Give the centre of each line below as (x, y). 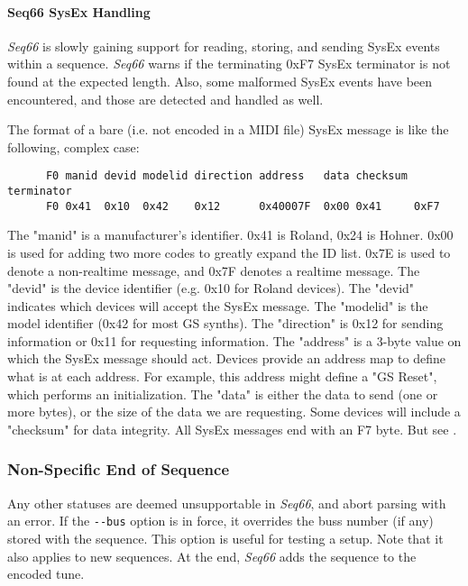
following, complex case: (73, 146)
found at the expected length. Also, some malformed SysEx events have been (220, 81)
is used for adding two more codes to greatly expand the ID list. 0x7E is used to (229, 252)
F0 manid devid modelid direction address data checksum (226, 176)
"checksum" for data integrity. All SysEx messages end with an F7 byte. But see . (232, 429)
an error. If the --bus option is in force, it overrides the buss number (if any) (220, 521)
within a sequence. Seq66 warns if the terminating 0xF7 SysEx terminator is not (229, 64)
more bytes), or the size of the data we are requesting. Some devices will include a (234, 412)
